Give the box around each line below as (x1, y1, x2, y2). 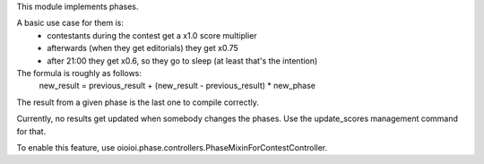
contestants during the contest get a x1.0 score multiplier (47, 30, 257, 40)
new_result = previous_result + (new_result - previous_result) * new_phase (39, 81, 315, 91)
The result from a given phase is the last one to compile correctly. (16, 97, 260, 108)
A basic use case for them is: (16, 18, 125, 29)
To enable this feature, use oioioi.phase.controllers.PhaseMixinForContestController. (16, 142, 328, 152)
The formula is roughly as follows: (16, 67, 143, 78)
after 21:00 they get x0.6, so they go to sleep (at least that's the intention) (47, 55, 318, 66)
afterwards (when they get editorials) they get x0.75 (47, 43, 239, 54)
